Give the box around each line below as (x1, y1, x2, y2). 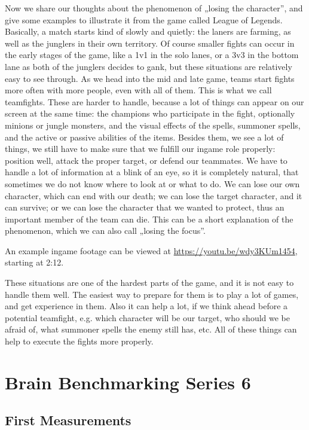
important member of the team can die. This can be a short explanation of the (5, 212, 293, 225)
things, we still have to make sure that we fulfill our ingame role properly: (5, 142, 276, 155)
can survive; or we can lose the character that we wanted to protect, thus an (5, 201, 284, 214)
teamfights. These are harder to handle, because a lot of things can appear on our (5, 95, 304, 108)
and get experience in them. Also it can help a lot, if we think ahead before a (5, 300, 288, 312)
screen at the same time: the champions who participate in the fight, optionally (5, 107, 295, 120)
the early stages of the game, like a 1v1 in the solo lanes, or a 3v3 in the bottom (5, 48, 299, 61)
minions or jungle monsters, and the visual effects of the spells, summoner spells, (5, 118, 301, 131)
